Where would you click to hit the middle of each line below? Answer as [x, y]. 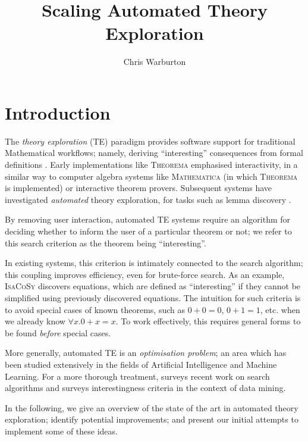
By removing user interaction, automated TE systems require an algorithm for [148, 219]
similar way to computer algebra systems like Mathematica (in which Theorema [151, 176]
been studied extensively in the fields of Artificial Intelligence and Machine [141, 364]
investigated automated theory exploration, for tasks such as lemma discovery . [148, 199]
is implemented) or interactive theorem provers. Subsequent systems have [138, 188]
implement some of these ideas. [61, 431]
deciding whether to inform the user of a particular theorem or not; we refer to [148, 231]
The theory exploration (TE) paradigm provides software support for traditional [150, 141]
